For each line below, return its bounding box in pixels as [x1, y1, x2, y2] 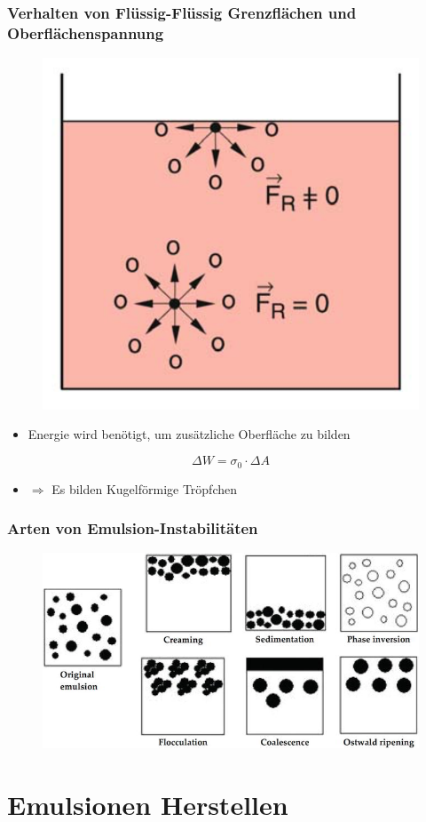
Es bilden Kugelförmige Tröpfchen [51, 479, 238, 498]
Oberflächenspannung [7, 21, 164, 44]
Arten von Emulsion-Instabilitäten [7, 517, 258, 539]
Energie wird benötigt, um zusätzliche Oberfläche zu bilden [28, 425, 351, 443]
